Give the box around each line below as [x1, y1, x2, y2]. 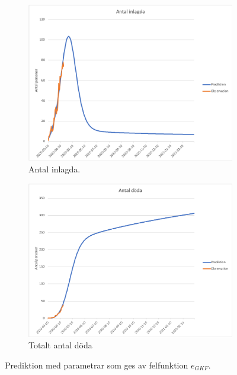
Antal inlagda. [28, 162, 81, 175]
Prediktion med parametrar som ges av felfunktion [5, 358, 188, 371]
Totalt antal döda [28, 339, 92, 351]
